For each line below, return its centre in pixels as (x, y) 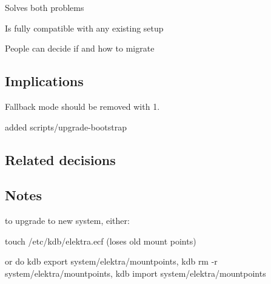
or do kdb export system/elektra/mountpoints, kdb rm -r (111, 261)
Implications (44, 81)
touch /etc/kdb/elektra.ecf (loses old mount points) (101, 241)
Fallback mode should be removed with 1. (82, 106)
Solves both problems (45, 7)
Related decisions (60, 159)
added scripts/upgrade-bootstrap (66, 127)
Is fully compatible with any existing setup (84, 28)
